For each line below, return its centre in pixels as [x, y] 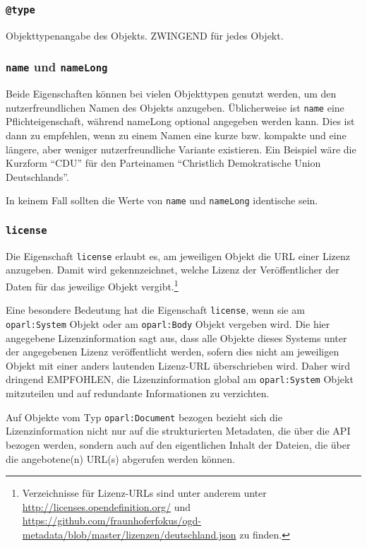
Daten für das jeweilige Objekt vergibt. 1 [92, 285]
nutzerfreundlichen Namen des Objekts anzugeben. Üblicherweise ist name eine [175, 107]
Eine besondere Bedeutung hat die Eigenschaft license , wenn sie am [155, 310]
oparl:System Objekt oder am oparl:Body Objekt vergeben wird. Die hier [168, 323]
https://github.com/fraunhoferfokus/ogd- [112, 520]
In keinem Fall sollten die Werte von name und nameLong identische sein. [162, 200]
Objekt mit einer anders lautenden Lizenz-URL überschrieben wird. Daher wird [178, 365]
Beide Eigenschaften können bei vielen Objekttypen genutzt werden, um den [171, 94]
